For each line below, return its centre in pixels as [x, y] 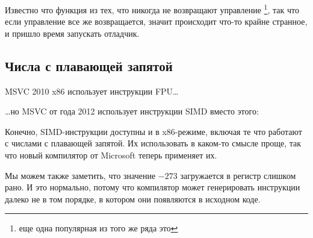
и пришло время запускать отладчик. [72, 33]
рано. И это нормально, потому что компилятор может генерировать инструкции [153, 187]
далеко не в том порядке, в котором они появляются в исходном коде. [133, 199]
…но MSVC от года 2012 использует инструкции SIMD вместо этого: [132, 111]
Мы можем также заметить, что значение [80, 175]
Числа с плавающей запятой [89, 65]
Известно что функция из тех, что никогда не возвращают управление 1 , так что [152, 9]
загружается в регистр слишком [238, 175]
